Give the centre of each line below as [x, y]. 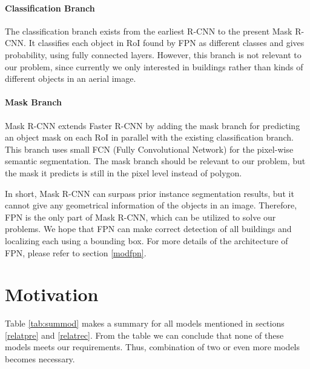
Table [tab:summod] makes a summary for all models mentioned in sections [145, 323]
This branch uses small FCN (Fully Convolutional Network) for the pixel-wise [149, 149]
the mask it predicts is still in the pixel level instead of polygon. [124, 172]
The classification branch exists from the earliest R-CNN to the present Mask [149, 31]
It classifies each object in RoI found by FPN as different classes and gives [167, 43]
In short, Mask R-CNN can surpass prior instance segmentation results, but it [150, 193]
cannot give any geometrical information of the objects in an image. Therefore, [151, 205]
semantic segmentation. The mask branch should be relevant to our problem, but [155, 161]
